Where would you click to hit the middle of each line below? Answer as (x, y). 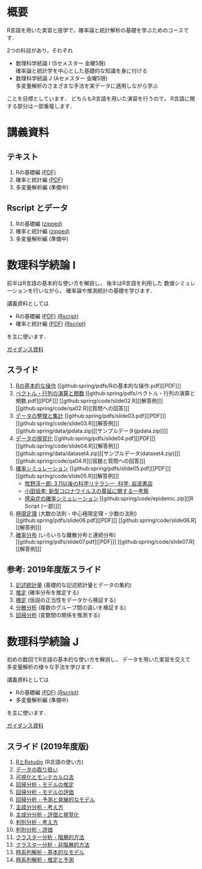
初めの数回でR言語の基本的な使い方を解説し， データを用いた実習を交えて (99, 660)
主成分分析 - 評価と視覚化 (47, 815)
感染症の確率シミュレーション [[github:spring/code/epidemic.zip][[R (109, 498)
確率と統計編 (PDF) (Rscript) (50, 324)
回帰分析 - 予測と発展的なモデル (55, 800)
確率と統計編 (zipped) (42, 231)
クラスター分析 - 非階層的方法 (52, 845)
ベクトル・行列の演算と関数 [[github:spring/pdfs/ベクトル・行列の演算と (105, 393)
